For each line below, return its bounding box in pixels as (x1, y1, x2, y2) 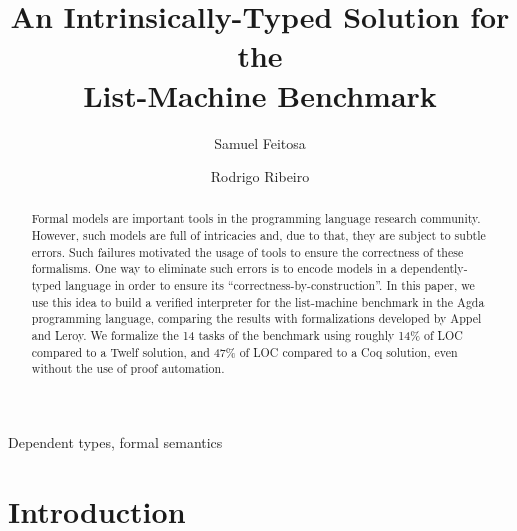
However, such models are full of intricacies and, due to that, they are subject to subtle (31, 227, 486, 244)
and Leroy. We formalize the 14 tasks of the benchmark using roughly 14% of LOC (31, 327, 463, 344)
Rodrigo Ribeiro (210, 166, 310, 187)
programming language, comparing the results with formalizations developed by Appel (31, 310, 482, 327)
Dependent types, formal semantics (8, 432, 223, 453)
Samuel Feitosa (214, 132, 306, 153)
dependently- (400, 260, 468, 277)
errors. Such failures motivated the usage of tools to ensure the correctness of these (31, 243, 464, 260)
